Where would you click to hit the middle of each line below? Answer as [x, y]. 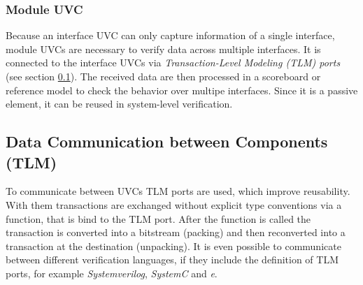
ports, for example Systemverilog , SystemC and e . [112, 273]
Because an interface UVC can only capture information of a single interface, [170, 35]
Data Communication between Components [167, 141]
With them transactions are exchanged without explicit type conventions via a [174, 204]
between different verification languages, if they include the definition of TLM [172, 260]
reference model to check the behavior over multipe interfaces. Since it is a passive [182, 90]
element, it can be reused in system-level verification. [119, 104]
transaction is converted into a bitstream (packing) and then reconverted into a [176, 232]
